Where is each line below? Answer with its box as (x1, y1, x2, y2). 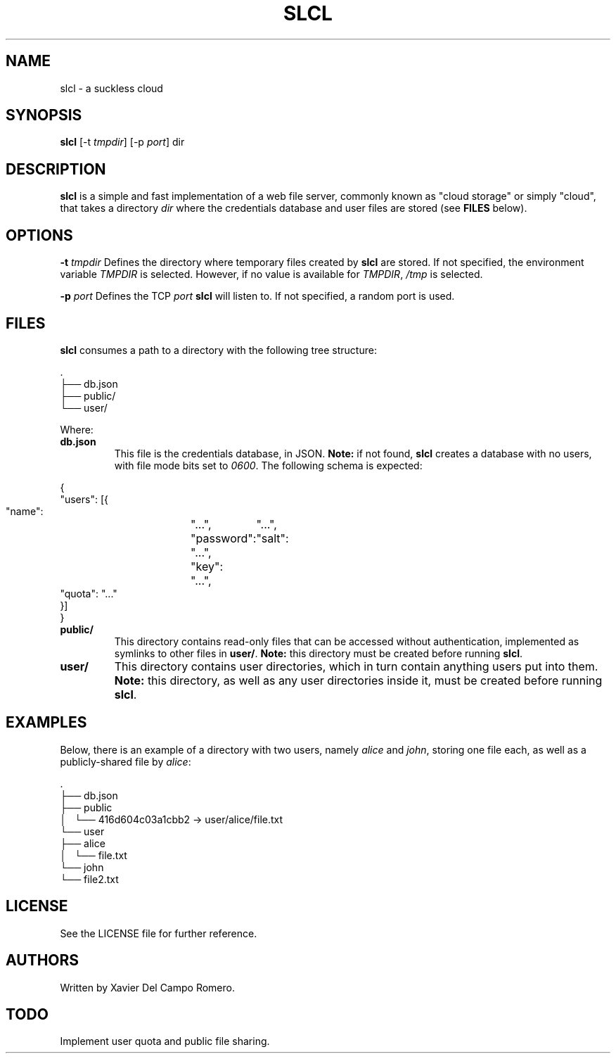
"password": (191, 531, 257, 545)
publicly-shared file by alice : (60, 755, 191, 768)
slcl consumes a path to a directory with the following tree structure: (60, 343, 377, 356)
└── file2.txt (60, 873, 119, 885)
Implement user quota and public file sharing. (60, 1035, 270, 1048)
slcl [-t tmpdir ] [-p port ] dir (60, 136, 185, 148)
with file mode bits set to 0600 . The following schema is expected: (114, 459, 423, 471)
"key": (191, 559, 224, 573)
